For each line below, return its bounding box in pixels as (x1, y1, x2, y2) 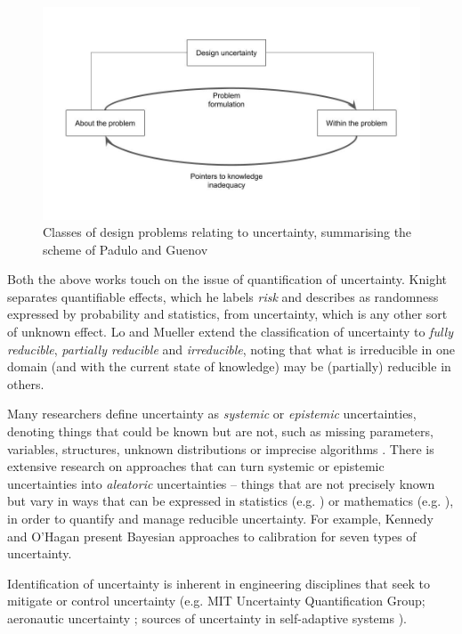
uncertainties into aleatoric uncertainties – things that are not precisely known (7, 474, 435, 492)
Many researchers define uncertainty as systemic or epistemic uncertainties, (7, 404, 417, 423)
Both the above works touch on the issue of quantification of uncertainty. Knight (7, 270, 448, 289)
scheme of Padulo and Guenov (43, 240, 208, 258)
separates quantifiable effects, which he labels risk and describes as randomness (7, 287, 439, 305)
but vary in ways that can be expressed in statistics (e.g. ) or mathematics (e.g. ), (7, 492, 454, 510)
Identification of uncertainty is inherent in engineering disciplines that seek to (7, 573, 430, 592)
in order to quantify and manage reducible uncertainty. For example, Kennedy (7, 509, 434, 527)
